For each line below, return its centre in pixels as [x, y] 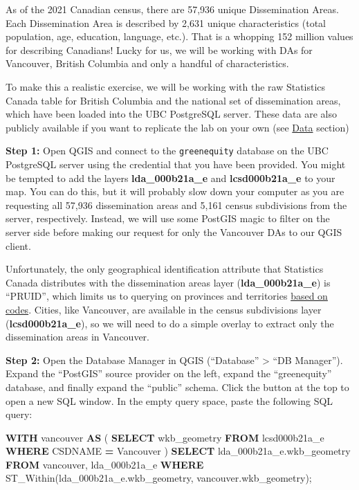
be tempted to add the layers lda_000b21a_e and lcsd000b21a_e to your [171, 178]
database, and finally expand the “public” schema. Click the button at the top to [177, 387]
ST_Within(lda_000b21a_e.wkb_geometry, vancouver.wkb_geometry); [159, 478]
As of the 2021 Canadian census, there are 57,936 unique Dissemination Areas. [172, 9]
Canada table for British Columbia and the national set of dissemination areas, [173, 100]
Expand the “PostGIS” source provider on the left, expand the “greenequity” [169, 373]
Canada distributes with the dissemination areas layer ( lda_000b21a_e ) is [168, 282]
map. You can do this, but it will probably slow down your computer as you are [175, 191]
